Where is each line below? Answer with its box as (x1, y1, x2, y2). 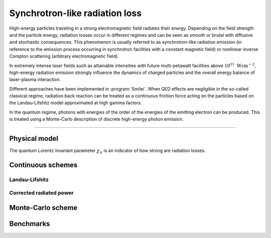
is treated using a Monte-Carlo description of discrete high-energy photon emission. (9, 116, 184, 122)
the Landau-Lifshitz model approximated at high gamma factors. (9, 100, 143, 106)
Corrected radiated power (9, 189, 74, 196)
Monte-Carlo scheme (9, 204, 78, 212)
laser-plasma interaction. (9, 76, 61, 83)
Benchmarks (9, 219, 50, 228)
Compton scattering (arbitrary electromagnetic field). (9, 53, 119, 59)
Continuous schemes (9, 161, 78, 169)
